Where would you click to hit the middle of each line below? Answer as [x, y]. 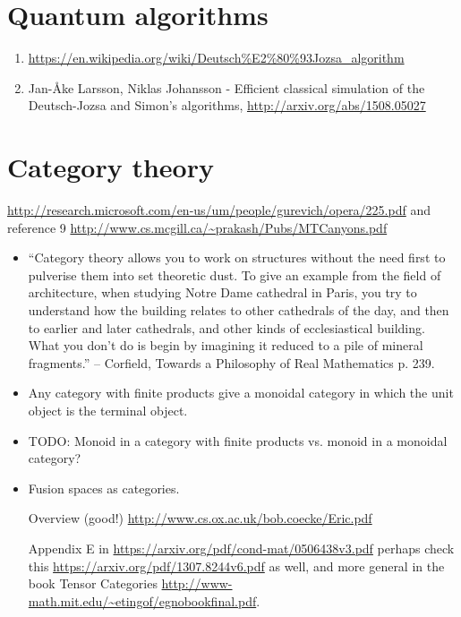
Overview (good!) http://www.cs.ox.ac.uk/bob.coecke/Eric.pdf [200, 518]
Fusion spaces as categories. [104, 488]
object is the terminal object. [108, 410]
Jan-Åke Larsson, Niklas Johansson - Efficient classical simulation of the [226, 87]
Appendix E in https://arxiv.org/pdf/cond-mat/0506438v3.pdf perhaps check [241, 548]
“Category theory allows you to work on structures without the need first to [237, 257]
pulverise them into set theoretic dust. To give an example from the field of [235, 274]
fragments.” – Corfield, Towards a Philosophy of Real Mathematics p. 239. [231, 362]
